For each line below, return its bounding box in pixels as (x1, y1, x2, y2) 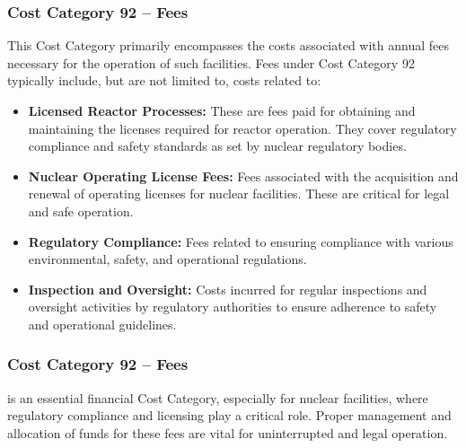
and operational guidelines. (28, 314, 177, 333)
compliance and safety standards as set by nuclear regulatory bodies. (28, 136, 407, 155)
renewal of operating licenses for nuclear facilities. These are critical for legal (28, 184, 450, 203)
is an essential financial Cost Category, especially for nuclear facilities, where (7, 388, 428, 407)
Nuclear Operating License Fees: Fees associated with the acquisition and (28, 166, 459, 185)
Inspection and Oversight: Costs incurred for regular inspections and (28, 279, 427, 298)
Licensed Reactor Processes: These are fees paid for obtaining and (28, 101, 416, 119)
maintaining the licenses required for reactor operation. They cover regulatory (28, 119, 457, 137)
